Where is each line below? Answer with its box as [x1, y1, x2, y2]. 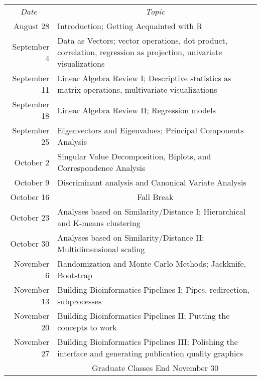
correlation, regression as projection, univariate [57, 46, 222, 58]
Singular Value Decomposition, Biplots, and [57, 150, 211, 162]
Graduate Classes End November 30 [92, 362, 219, 373]
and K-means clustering [57, 217, 141, 229]
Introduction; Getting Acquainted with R [57, 20, 203, 32]
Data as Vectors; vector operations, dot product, [57, 35, 228, 46]
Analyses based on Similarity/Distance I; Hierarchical [57, 206, 246, 217]
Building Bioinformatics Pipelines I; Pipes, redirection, [57, 284, 249, 295]
